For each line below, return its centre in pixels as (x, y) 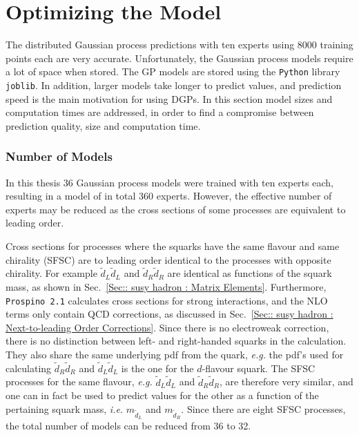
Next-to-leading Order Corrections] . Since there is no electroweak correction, (167, 327)
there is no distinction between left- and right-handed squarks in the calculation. (176, 341)
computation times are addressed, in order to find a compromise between (160, 112)
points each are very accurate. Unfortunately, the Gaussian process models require (179, 58)
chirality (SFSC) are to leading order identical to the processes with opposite (168, 259)
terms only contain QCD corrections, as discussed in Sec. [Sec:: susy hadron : (169, 314)
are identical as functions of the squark (250, 273)
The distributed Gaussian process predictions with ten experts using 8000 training (179, 45)
